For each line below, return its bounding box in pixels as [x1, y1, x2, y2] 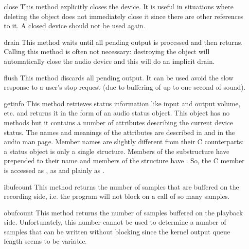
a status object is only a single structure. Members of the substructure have [4, 146, 230, 156]
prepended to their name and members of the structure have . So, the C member [4, 155, 245, 166]
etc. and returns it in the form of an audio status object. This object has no [4, 108, 230, 118]
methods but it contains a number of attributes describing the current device [4, 117, 233, 127]
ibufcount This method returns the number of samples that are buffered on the [4, 181, 239, 192]
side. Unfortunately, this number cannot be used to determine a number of [4, 217, 226, 227]
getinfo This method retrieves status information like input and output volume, [4, 98, 241, 108]
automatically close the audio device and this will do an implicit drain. [4, 56, 215, 66]
